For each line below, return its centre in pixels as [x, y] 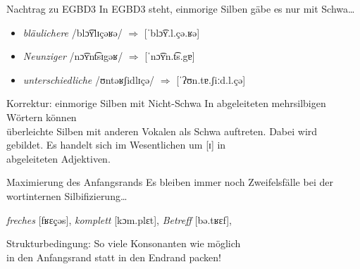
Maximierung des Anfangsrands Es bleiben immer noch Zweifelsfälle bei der [170, 182]
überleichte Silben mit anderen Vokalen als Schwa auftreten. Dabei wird [162, 131]
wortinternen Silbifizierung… [67, 195]
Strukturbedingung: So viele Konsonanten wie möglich [124, 243]
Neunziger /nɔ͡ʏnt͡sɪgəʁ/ [73, 56]
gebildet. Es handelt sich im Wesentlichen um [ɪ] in [116, 145]
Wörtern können [42, 117]
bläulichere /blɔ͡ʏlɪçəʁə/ [73, 32]
